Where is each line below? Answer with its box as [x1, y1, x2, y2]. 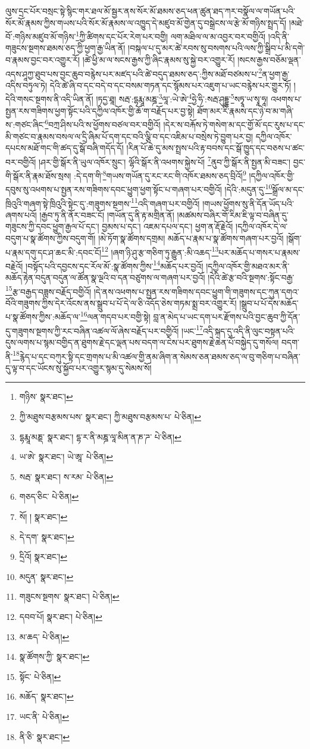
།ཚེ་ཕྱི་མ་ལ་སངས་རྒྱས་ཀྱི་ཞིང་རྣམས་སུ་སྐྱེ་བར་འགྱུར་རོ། [82, 54, 235, 66]
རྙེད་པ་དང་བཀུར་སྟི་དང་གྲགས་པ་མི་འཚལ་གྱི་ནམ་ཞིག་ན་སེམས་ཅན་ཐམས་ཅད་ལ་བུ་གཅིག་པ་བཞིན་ [19, 350, 300, 362]
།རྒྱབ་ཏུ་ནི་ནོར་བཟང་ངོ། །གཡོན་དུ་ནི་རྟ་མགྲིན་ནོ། [39, 208, 174, 221]
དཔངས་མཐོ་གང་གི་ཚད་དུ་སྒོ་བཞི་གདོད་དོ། [5, 142, 124, 154]
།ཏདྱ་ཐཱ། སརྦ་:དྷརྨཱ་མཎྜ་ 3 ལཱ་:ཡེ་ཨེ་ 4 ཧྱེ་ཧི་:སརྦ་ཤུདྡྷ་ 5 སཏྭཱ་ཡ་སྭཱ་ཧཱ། [96, 91, 268, 105]
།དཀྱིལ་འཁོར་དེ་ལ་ [236, 220, 288, 233]
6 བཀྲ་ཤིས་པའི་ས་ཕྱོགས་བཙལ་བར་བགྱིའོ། [45, 117, 161, 130]
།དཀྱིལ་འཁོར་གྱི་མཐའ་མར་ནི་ [206, 259, 290, 272]
